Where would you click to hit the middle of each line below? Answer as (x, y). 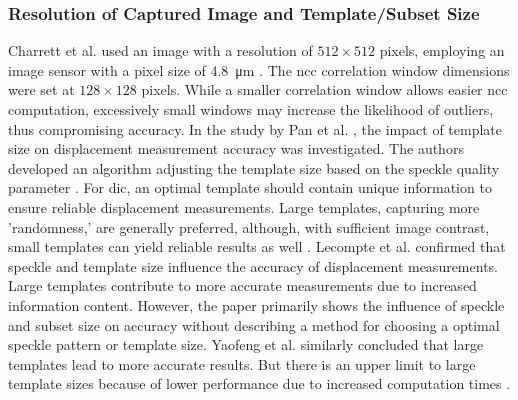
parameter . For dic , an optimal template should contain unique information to (250, 187)
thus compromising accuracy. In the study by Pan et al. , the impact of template (255, 128)
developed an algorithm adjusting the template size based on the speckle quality (254, 167)
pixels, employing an (442, 50)
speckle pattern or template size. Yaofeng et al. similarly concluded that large (246, 344)
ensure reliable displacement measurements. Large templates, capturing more (244, 206)
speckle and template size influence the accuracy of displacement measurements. (253, 265)
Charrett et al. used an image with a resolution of (160, 50)
